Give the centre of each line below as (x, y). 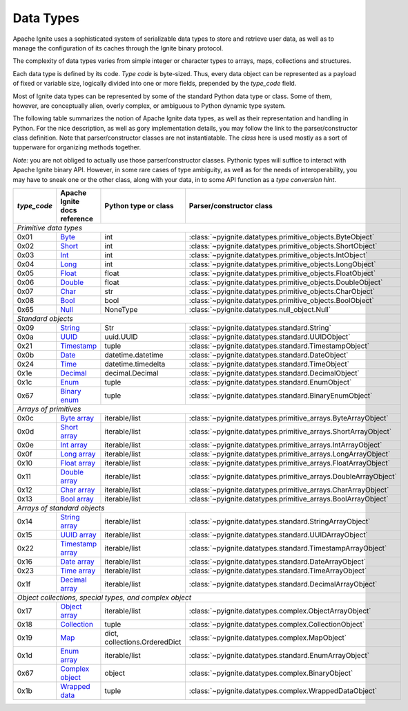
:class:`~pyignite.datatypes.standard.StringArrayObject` (280, 521)
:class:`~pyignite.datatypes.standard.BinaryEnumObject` (281, 396)
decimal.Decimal (132, 373)
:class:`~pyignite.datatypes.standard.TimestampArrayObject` (288, 548)
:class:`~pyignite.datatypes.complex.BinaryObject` (271, 673)
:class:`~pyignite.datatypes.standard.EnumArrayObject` (279, 656)
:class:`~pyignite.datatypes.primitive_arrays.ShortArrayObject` (290, 432)
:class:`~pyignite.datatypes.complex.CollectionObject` (277, 625)
